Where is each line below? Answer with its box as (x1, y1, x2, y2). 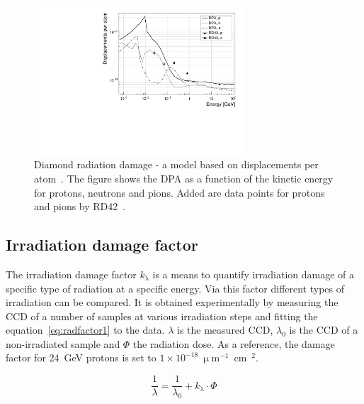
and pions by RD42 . (34, 199, 126, 214)
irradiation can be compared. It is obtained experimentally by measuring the (6, 295, 339, 310)
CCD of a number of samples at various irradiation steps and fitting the (6, 308, 318, 323)
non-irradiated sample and (6, 336, 120, 351)
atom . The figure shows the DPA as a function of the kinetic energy (34, 170, 334, 185)
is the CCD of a (289, 322, 358, 337)
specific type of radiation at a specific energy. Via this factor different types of (6, 280, 345, 295)
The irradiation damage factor (6, 266, 137, 281)
